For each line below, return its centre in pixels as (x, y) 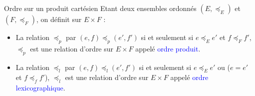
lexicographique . (40, 88)
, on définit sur (59, 19)
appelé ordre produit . (168, 48)
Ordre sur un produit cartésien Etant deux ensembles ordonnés (100, 8)
